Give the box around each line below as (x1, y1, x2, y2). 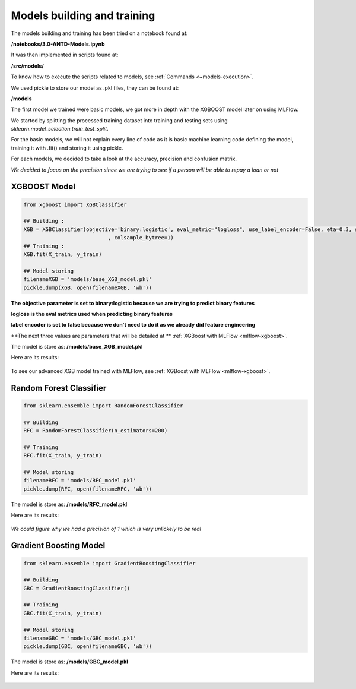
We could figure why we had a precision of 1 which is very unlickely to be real (11, 525, 201, 532)
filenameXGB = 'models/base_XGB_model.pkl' (23, 276, 152, 283)
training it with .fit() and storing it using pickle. (11, 144, 123, 151)
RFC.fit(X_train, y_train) (23, 452, 102, 459)
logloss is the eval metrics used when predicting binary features (11, 310, 173, 317)
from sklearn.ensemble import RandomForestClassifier (23, 402, 183, 409)
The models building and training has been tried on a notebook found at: (11, 30, 188, 37)
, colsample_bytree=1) (107, 235, 174, 241)
